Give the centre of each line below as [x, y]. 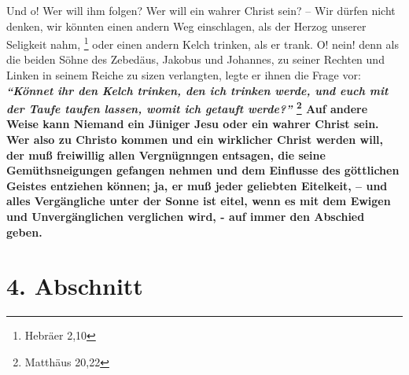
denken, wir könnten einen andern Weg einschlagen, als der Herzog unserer [186, 26]
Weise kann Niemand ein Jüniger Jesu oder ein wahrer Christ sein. [193, 124]
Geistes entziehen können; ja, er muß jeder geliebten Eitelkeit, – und [197, 185]
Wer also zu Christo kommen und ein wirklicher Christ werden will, [195, 140]
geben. [24, 232]
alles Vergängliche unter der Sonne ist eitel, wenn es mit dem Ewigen [199, 201]
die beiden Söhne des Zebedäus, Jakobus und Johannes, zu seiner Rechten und [195, 59]
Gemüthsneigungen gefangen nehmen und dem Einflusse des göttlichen [203, 170]
